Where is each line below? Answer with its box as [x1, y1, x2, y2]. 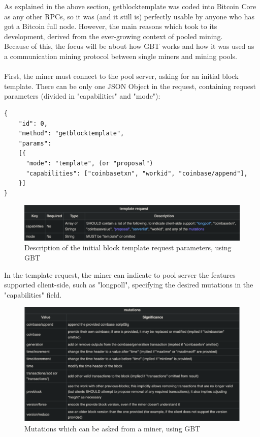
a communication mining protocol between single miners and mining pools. [4, 50, 237, 61]
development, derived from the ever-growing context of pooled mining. [4, 31, 223, 41]
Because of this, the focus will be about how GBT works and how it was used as [4, 41, 254, 51]
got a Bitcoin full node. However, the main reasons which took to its [4, 21, 217, 32]
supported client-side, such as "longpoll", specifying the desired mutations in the [4, 279, 253, 290]
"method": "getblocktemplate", [18, 130, 124, 137]
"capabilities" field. [4, 289, 62, 300]
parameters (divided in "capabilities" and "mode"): [4, 91, 160, 101]
